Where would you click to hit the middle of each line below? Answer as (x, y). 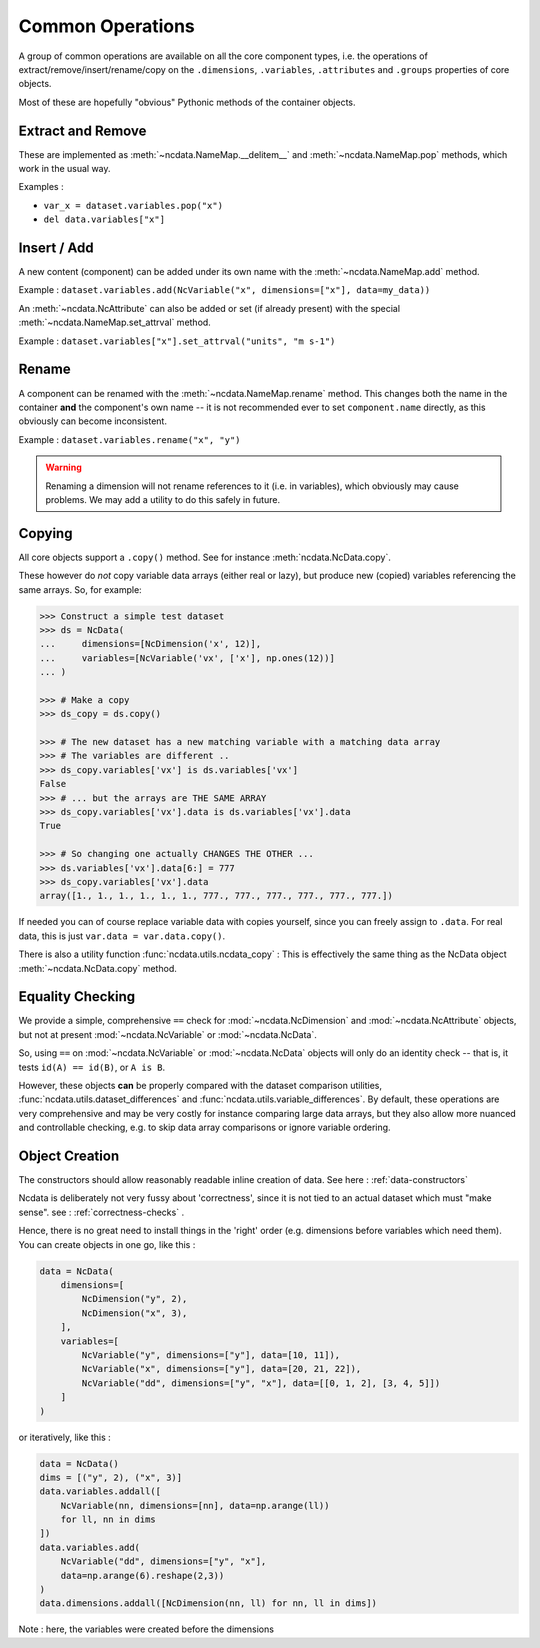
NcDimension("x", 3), (134, 1313)
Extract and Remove (82, 130)
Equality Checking (77, 996)
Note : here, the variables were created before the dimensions (146, 1629)
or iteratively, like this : (64, 1437)
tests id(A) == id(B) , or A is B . (91, 1067)
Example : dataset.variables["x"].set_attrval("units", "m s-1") (177, 341)
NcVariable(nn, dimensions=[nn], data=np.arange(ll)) (195, 1505)
